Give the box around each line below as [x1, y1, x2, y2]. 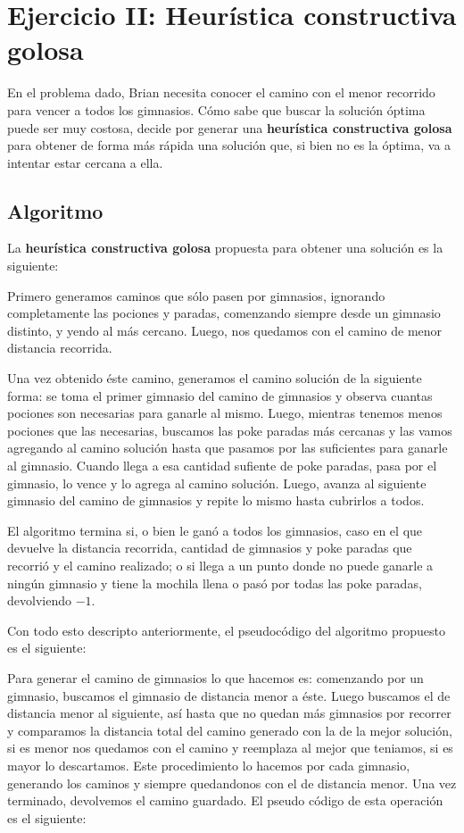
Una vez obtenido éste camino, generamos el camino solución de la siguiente [7, 369, 422, 387]
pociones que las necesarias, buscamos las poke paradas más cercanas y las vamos [7, 421, 452, 439]
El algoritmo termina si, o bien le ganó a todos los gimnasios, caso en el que [7, 521, 423, 539]
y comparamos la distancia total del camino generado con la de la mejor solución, [7, 721, 452, 739]
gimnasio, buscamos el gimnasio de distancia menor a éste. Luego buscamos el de [7, 686, 451, 704]
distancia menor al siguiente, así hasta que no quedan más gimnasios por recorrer [7, 704, 452, 722]
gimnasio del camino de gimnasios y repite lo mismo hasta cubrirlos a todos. [7, 491, 425, 510]
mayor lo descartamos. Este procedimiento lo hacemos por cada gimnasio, [7, 755, 410, 774]
